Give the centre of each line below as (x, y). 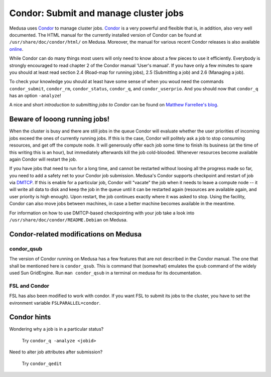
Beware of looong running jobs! (59, 119)
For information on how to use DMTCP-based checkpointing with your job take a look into (102, 213)
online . (16, 49)
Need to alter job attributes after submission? (56, 352)
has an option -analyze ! (35, 96)
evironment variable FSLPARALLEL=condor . (55, 303)
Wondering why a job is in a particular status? (56, 329)
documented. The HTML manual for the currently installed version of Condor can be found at (105, 35)
